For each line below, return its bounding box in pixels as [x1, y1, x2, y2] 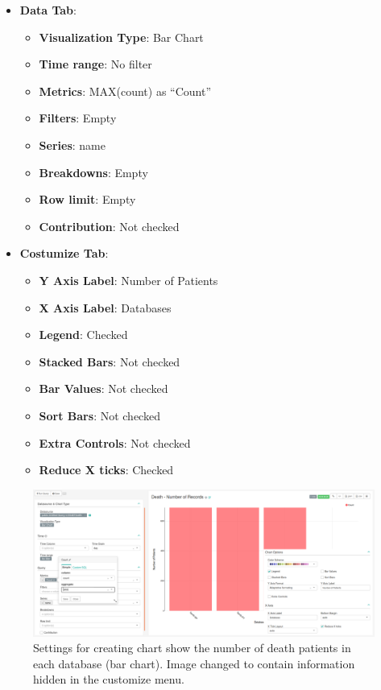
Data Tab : [19, 2, 77, 18]
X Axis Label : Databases [39, 299, 172, 316]
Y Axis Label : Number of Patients [39, 271, 218, 288]
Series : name [39, 136, 106, 153]
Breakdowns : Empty [39, 163, 148, 180]
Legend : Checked [39, 326, 128, 343]
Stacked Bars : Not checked [39, 353, 180, 370]
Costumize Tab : [19, 245, 109, 262]
